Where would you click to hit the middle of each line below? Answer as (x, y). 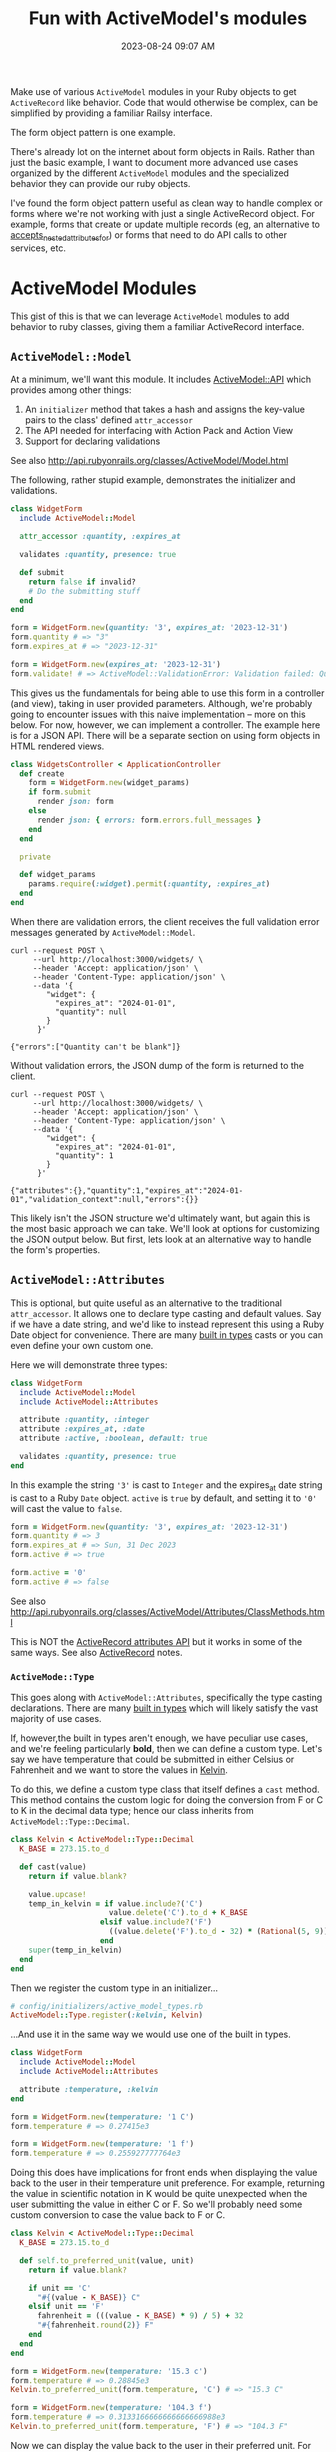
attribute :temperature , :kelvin (89, 2089)
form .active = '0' (48, 1573)
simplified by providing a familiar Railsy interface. (111, 113)
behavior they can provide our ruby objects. (100, 183)
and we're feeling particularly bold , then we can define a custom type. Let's (166, 1749)
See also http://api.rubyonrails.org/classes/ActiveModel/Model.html (149, 461)
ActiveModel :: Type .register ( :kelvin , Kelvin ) (106, 2015)
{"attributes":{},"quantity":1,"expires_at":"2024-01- (127, 1190)
